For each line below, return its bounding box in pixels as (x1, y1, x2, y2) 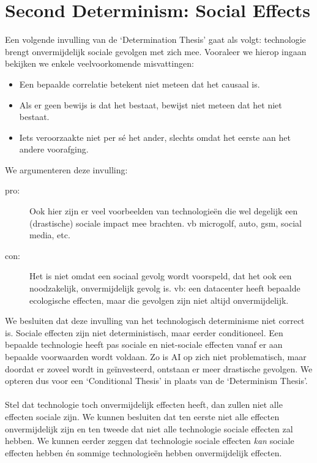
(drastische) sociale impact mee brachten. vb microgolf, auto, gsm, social (29, 216, 302, 229)
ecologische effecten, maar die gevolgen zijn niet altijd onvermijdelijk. (29, 293, 289, 306)
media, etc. (29, 228, 70, 241)
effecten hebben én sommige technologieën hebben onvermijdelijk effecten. (5, 446, 282, 459)
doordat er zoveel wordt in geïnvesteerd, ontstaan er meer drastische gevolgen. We (5, 362, 313, 375)
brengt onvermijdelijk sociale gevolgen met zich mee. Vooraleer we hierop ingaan (5, 45, 307, 58)
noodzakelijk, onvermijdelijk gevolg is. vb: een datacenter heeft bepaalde (29, 282, 300, 295)
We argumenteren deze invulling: (5, 163, 128, 176)
